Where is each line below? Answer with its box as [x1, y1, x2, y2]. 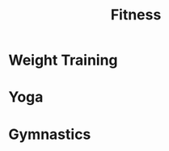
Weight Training [8, 51, 119, 69]
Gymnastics [8, 125, 91, 143]
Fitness [110, 6, 162, 24]
